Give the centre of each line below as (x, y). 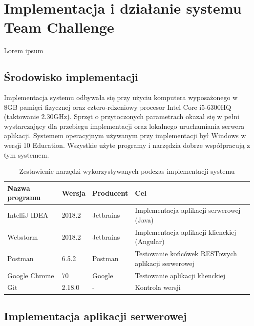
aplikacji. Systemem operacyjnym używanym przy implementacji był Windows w (125, 135)
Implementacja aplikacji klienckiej (186, 232)
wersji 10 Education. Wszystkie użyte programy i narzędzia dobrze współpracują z (127, 145)
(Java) (144, 219)
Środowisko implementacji (71, 77)
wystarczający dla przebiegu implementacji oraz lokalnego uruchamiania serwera (124, 126)
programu (24, 197)
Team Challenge (59, 27)
